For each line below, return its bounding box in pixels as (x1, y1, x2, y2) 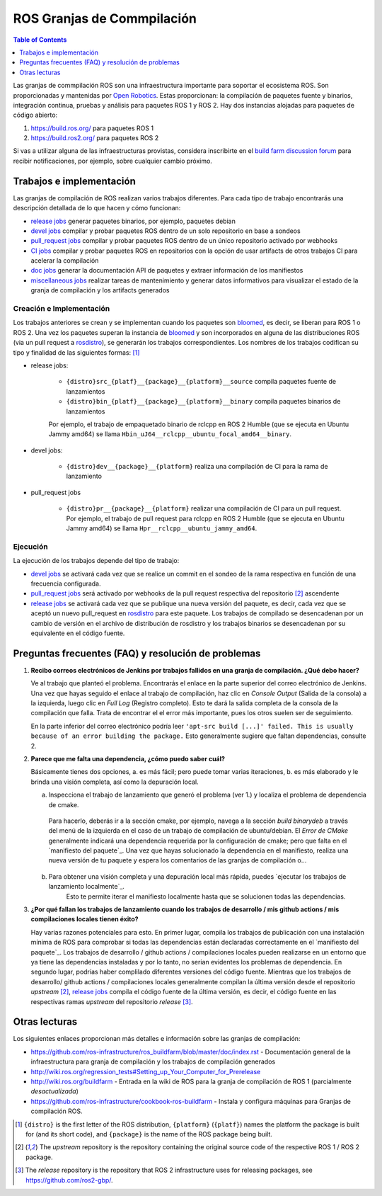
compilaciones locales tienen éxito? (30, 915, 139, 923)
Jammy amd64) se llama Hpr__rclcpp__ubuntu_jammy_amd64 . (66, 524, 257, 532)
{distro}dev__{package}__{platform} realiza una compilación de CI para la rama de (66, 462, 328, 471)
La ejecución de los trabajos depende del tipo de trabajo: (13, 557, 180, 565)
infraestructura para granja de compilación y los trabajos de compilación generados (30, 1057, 276, 1066)
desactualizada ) (30, 1087, 79, 1095)
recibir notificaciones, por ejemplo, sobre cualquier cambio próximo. (13, 156, 212, 165)
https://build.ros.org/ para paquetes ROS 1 (30, 124, 154, 132)
